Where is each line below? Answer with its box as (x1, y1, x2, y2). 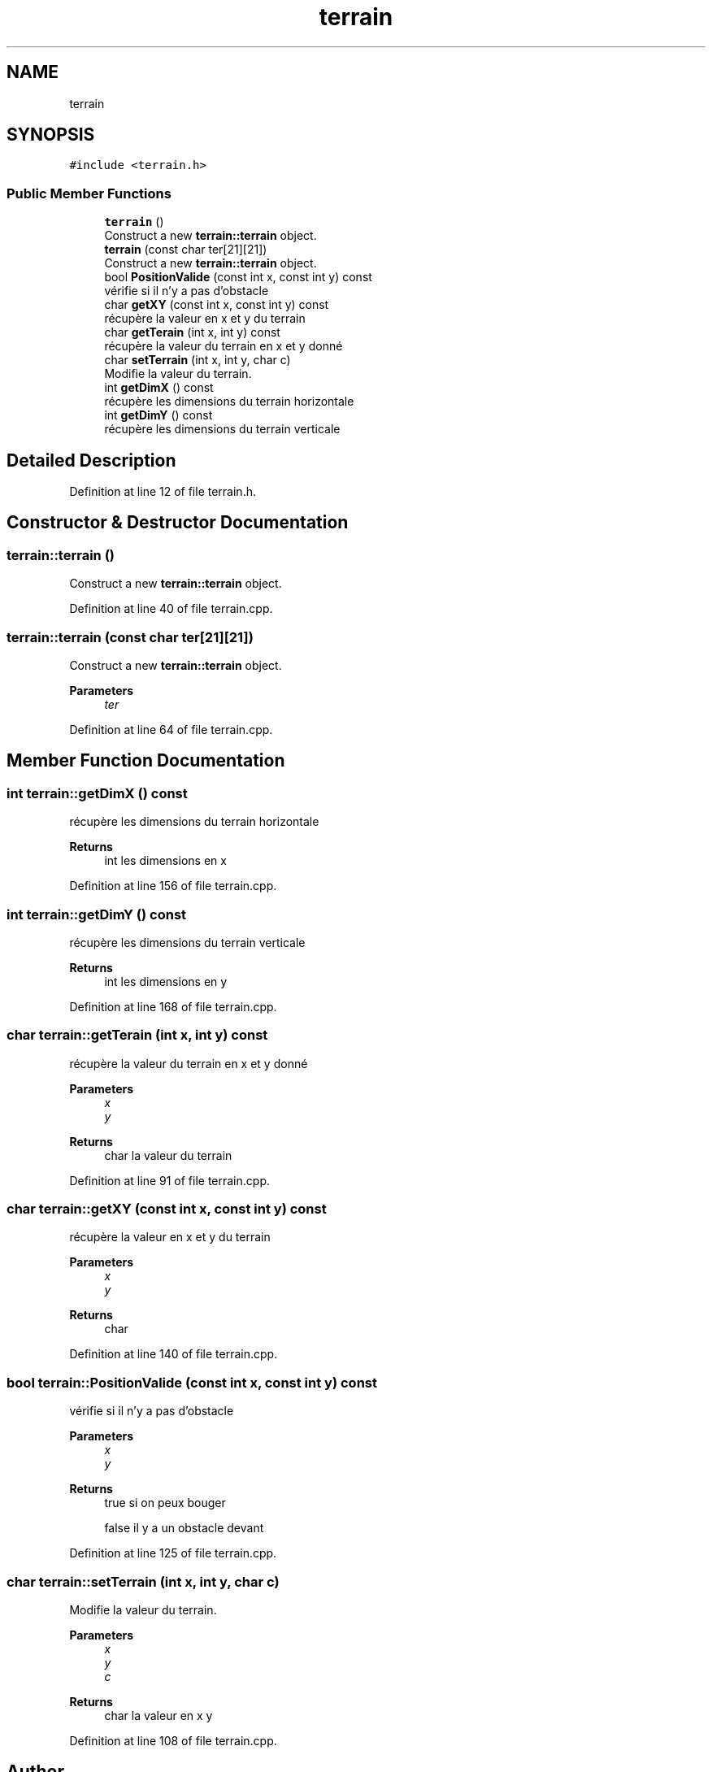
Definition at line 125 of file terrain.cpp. (69, 1546, 277, 1561)
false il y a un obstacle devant (104, 1521, 264, 1535)
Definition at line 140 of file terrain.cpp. (69, 1347, 278, 1362)
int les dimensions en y (104, 974, 228, 988)
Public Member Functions (7, 185, 171, 202)
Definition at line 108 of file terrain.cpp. (69, 1733, 277, 1748)
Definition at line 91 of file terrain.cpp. (69, 1173, 270, 1188)
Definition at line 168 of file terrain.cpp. (69, 999, 277, 1014)
